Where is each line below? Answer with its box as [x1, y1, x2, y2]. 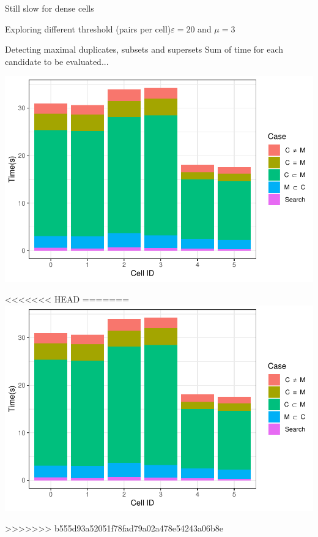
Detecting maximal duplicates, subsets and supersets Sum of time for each [5, 43, 284, 56]
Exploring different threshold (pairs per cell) [5, 22, 171, 35]
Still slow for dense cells [5, 2, 94, 14]
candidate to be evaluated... [5, 54, 109, 67]
